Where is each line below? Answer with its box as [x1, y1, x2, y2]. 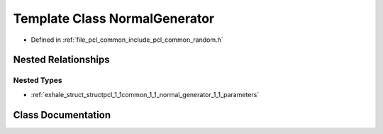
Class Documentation [13, 108, 111, 121]
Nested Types [13, 75, 63, 85]
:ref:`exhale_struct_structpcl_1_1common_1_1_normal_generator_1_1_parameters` [30, 90, 260, 99]
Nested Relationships [13, 54, 110, 66]
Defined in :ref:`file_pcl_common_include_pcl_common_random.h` [30, 35, 223, 44]
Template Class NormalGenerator [13, 11, 215, 26]
